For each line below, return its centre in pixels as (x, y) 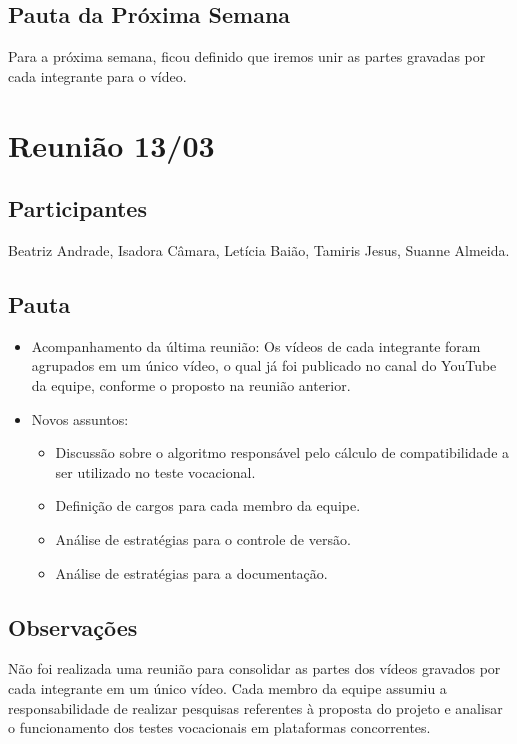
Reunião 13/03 (111, 144)
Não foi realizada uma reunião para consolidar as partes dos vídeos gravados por (254, 668)
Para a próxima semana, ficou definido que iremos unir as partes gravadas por (247, 56)
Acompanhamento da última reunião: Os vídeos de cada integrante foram (256, 345)
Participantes (77, 208)
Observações (73, 626)
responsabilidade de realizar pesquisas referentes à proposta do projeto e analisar (255, 707)
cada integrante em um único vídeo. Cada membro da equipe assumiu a (227, 687)
